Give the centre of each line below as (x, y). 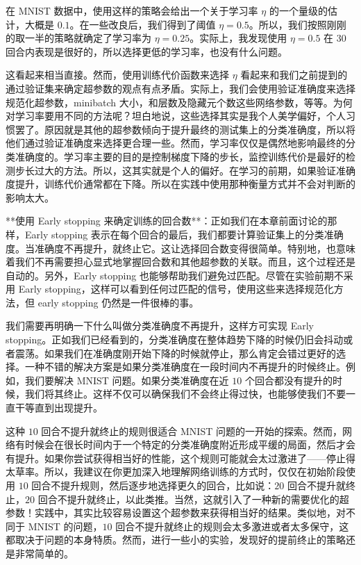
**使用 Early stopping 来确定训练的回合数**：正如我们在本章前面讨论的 (167, 221)
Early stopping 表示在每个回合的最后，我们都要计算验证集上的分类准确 (184, 234)
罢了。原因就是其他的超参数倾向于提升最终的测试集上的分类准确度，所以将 (185, 129)
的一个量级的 (298, 10)
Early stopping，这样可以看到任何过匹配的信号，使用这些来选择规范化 (176, 289)
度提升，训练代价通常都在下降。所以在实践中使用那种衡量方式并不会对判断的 (180, 184)
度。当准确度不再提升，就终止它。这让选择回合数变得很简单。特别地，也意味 (180, 248)
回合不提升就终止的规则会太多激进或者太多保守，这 (232, 526)
